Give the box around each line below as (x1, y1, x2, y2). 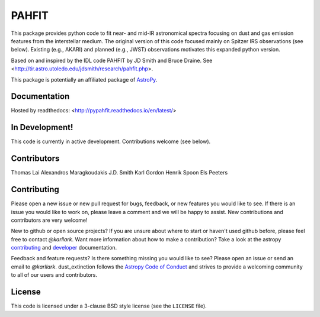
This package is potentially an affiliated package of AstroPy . (11, 76, 158, 83)
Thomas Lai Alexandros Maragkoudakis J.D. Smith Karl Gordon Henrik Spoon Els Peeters (11, 169, 228, 176)
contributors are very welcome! (11, 216, 88, 224)
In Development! (11, 122, 73, 132)
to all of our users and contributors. (11, 271, 98, 279)
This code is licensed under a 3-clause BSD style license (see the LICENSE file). (11, 302, 207, 310)
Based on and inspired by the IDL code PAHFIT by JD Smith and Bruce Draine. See (11, 57, 213, 64)
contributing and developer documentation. (11, 244, 117, 251)
